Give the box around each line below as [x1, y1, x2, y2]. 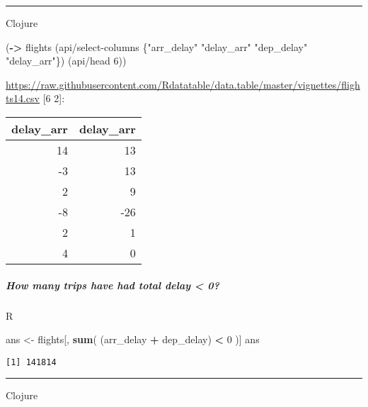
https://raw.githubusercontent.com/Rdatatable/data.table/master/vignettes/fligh [6, 77, 360, 91]
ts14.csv [6, 91, 40, 106]
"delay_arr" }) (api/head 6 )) [6, 53, 127, 68]
